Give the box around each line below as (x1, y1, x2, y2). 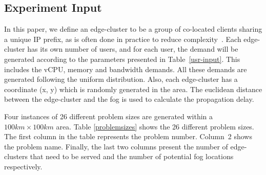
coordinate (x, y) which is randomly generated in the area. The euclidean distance (4, 83, 262, 94)
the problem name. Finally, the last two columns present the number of (4, 141, 228, 151)
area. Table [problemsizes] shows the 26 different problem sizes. (56, 121, 254, 132)
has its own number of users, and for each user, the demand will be (27, 43, 238, 54)
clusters (4, 151, 28, 162)
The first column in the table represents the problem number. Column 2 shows (4, 131, 252, 142)
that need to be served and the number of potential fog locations (30, 151, 234, 162)
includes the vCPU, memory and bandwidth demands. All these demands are (4, 63, 247, 74)
